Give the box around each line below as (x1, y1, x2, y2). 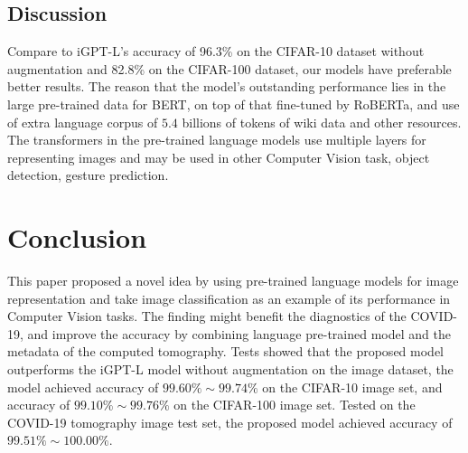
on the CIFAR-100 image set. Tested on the (173, 395, 416, 414)
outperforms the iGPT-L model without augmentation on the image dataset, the (7, 360, 454, 379)
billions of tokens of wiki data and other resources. (182, 112, 462, 131)
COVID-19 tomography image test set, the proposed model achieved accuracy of (7, 412, 453, 431)
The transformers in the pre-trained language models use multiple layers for (7, 130, 426, 149)
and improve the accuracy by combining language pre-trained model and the (27, 324, 451, 343)
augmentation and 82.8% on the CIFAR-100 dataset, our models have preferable (7, 59, 452, 78)
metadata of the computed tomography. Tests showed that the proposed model (7, 342, 444, 361)
